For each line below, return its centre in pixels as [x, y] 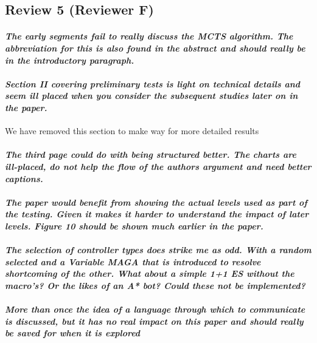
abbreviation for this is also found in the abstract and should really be [155, 48]
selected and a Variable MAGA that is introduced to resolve [133, 261]
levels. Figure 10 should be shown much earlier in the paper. [134, 226]
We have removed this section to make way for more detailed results [132, 131]
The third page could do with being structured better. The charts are [151, 155]
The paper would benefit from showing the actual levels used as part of [156, 202]
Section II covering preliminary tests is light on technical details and [153, 83]
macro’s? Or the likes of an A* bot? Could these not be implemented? [155, 285]
